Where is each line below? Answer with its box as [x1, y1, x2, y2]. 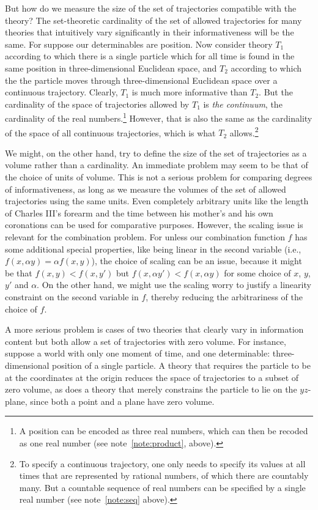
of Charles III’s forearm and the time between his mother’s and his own [5, 206, 273, 219]
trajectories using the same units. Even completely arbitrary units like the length [5, 194, 309, 207]
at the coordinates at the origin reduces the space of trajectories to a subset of [5, 371, 299, 383]
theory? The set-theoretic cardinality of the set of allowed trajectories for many [5, 13, 302, 26]
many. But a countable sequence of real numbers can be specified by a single [19, 481, 306, 493]
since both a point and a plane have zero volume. [30, 394, 215, 407]
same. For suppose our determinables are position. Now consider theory [5, 37, 273, 50]
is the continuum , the [203, 97, 283, 110]
